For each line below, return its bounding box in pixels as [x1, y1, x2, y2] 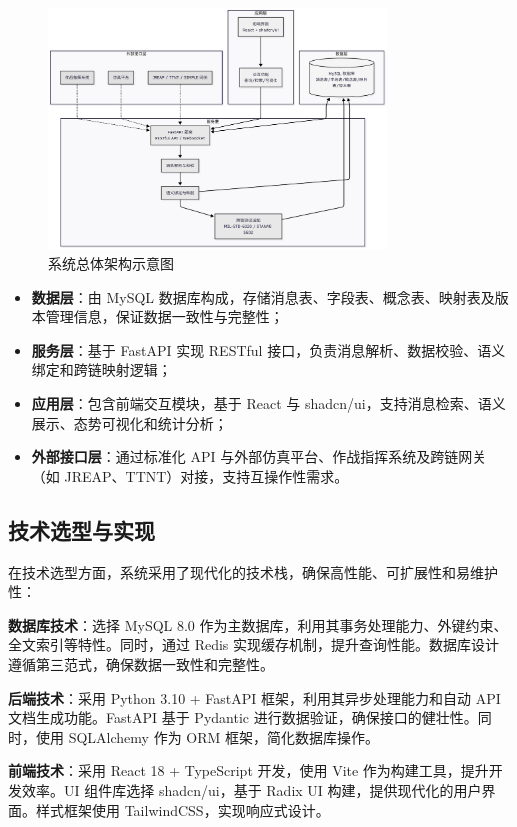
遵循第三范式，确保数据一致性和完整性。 [8, 653, 274, 674]
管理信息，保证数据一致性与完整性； [45, 306, 284, 327]
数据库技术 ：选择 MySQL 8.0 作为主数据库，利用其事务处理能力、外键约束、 [8, 614, 508, 635]
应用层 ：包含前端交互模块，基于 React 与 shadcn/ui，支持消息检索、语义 [31, 393, 506, 414]
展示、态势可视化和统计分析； [31, 412, 228, 433]
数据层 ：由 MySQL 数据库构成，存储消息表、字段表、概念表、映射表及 [31, 286, 495, 307]
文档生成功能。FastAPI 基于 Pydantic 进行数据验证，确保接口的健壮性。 [8, 707, 478, 728]
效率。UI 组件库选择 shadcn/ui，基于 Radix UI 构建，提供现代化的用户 [21, 779, 482, 800]
